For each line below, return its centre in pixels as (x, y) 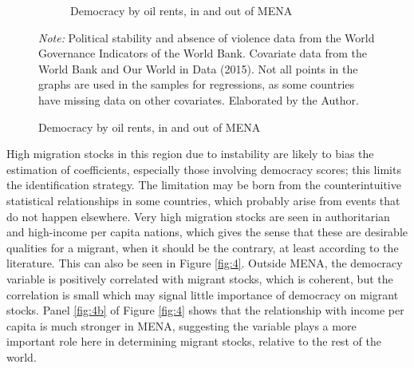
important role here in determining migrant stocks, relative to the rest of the (194, 341)
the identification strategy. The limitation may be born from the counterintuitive (204, 185)
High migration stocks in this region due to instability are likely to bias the (190, 154)
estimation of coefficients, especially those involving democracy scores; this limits (204, 169)
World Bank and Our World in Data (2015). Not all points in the (198, 68)
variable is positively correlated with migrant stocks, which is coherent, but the (200, 278)
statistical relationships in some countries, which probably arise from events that (203, 200)
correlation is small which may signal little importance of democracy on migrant (203, 294)
